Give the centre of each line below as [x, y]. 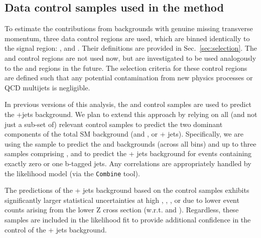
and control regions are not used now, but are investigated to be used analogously [130, 57]
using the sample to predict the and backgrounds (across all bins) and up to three [130, 143]
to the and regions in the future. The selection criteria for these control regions [126, 68]
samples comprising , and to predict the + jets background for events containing [128, 153]
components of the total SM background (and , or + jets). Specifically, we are [124, 134]
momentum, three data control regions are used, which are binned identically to [127, 38]
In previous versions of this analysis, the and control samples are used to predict [128, 104]
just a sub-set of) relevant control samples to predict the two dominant [114, 124]
